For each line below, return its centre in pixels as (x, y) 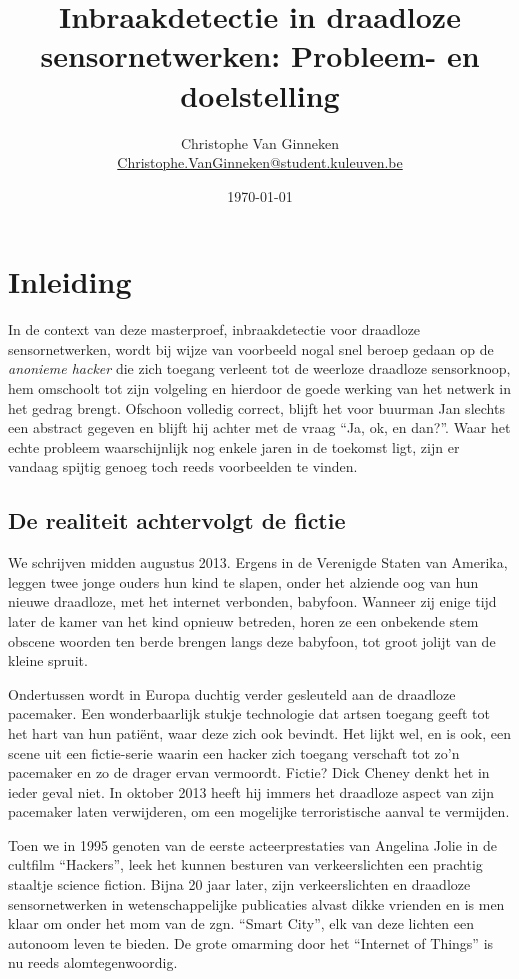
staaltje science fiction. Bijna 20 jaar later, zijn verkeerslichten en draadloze (239, 884)
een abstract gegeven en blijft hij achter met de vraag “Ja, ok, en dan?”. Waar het (259, 427)
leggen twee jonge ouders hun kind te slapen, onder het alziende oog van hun (243, 581)
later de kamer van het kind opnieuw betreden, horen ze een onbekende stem (243, 620)
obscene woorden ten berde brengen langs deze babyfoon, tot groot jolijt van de (252, 640)
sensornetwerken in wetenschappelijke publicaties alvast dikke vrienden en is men (256, 903)
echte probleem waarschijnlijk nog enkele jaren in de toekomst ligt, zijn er (234, 446)
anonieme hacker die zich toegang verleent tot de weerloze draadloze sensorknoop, (259, 368)
